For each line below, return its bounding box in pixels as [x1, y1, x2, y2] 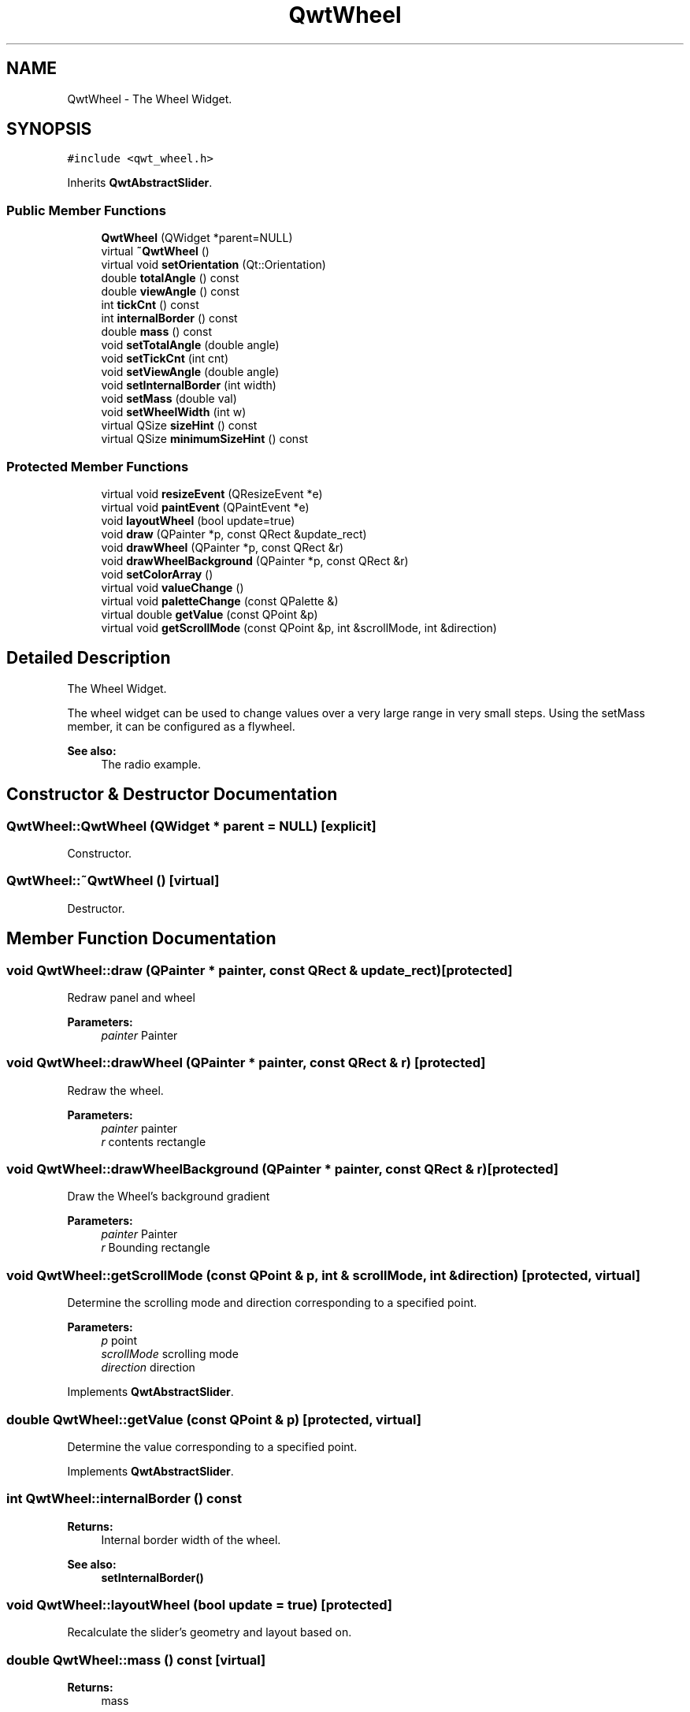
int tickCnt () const [101, 298, 199, 312]
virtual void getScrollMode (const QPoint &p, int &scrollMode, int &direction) [101, 620, 497, 635]
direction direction [101, 1360, 195, 1375]
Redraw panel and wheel [67, 990, 195, 1004]
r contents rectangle [101, 1134, 206, 1148]
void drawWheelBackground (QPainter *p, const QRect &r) [101, 553, 409, 568]
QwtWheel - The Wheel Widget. [67, 91, 232, 106]
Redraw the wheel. [67, 1083, 164, 1097]
